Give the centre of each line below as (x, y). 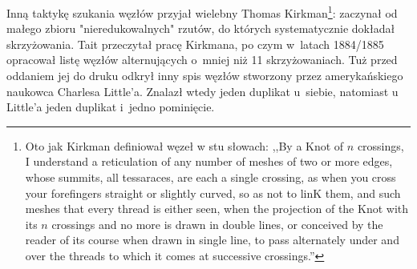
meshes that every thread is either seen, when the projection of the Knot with (217, 209)
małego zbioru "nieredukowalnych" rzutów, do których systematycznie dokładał (201, 28)
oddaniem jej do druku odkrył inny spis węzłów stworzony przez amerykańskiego (205, 76)
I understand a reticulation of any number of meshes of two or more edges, (209, 161)
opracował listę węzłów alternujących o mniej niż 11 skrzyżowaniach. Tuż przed (202, 60)
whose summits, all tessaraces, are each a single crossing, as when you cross (211, 177)
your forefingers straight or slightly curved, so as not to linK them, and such (213, 193)
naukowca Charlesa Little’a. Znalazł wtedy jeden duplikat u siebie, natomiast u (202, 91)
